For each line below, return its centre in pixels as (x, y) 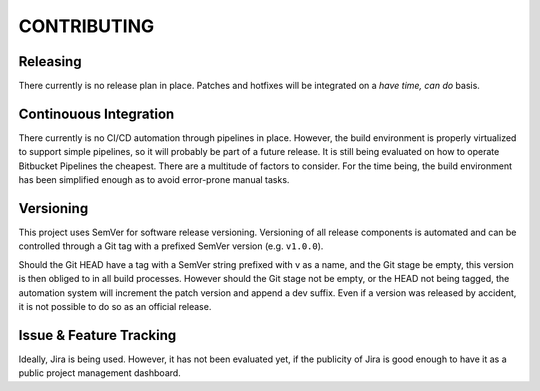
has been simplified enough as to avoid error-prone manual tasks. (154, 180)
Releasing (50, 61)
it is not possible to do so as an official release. (115, 306)
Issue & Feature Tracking (97, 335)
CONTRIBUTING (86, 26)
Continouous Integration (96, 113)
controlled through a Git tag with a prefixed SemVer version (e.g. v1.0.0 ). (171, 246)
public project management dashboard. (100, 373)
